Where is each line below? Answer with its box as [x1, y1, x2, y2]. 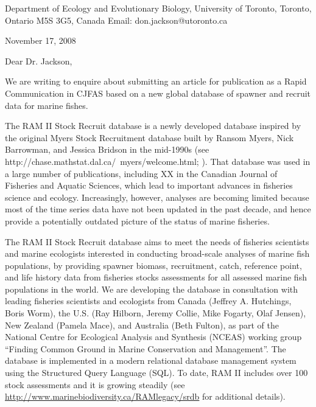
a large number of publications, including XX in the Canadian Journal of [5, 167, 278, 179]
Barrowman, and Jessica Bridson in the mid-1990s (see [5, 143, 209, 156]
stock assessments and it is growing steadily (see [5, 378, 185, 391]
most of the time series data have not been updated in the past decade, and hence [5, 203, 311, 215]
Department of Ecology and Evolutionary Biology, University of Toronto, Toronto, [5, 2, 312, 14]
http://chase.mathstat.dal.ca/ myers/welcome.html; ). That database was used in [5, 155, 311, 167]
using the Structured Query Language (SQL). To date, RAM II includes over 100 [5, 366, 308, 379]
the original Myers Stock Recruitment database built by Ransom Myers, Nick [5, 131, 294, 144]
